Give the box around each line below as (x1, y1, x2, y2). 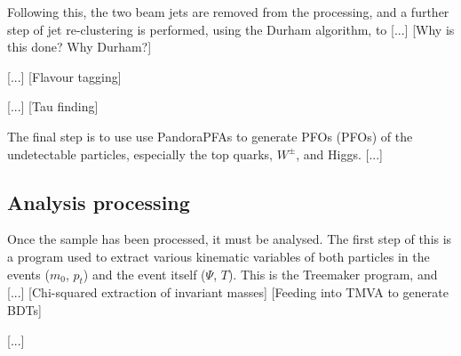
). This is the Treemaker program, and (227, 264, 438, 283)
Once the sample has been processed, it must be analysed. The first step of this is (7, 230, 452, 248)
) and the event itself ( (83, 264, 206, 283)
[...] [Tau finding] (7, 97, 99, 116)
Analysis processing (7, 188, 190, 215)
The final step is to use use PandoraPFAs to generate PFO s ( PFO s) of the (7, 126, 413, 145)
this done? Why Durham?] (7, 37, 152, 56)
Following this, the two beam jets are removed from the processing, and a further (7, 3, 449, 20)
